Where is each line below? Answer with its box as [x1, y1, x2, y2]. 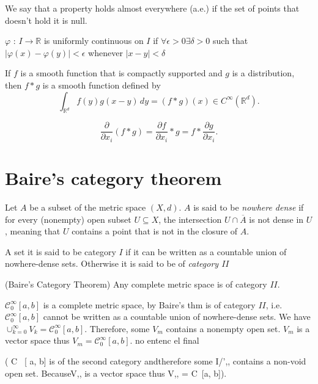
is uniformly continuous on [43, 34, 144, 47]
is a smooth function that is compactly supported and [20, 67, 223, 79]
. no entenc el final [130, 334, 199, 347]
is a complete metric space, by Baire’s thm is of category [43, 298, 256, 311]
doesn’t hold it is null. [5, 13, 87, 26]
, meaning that [5, 225, 61, 237]
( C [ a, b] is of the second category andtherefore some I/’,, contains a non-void [5, 354, 306, 367]
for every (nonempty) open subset [5, 212, 131, 225]
